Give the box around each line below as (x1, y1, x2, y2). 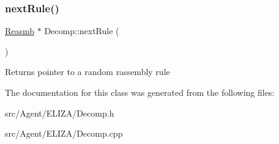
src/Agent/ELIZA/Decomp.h (5, 106, 114, 119)
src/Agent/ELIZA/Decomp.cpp (5, 127, 123, 140)
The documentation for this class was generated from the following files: (5, 86, 275, 98)
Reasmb (5, 24, 35, 37)
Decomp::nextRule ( (44, 24, 119, 37)
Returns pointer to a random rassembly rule (5, 65, 170, 78)
